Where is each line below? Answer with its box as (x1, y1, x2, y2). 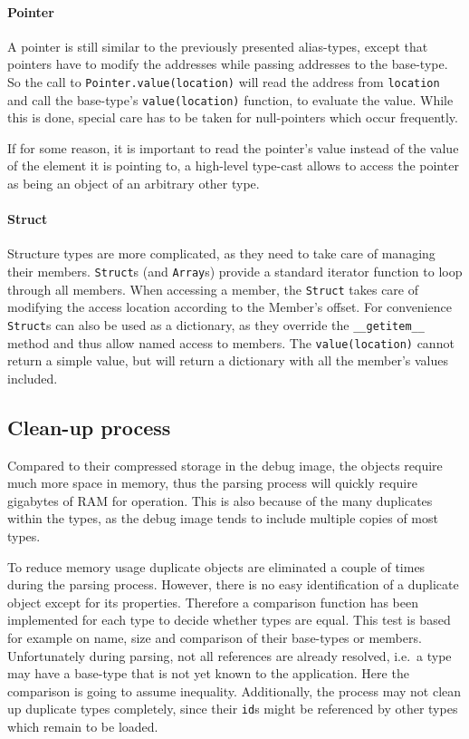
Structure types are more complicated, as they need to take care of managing (7, 244, 435, 263)
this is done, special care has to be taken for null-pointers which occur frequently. (7, 108, 458, 127)
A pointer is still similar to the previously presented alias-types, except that (7, 36, 428, 55)
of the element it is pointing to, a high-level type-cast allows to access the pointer (7, 156, 459, 175)
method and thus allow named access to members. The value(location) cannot (7, 333, 455, 352)
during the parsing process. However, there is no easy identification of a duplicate (7, 575, 459, 594)
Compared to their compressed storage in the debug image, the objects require (7, 455, 443, 474)
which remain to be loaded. (7, 717, 158, 736)
